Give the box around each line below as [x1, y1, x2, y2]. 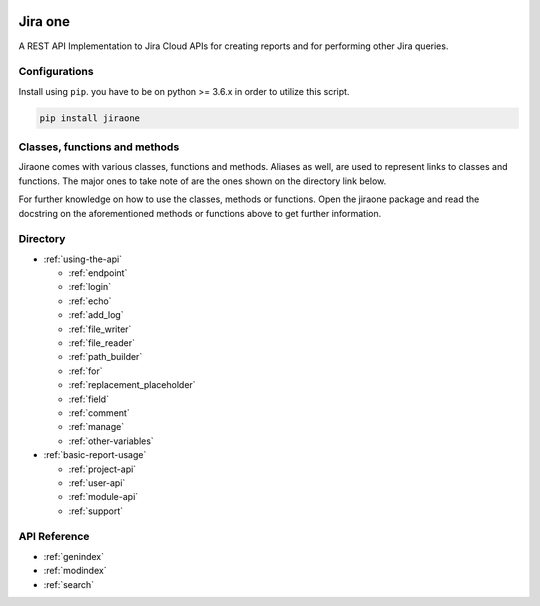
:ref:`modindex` [43, 565, 107, 577]
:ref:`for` [68, 365, 103, 377]
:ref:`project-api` [68, 463, 137, 475]
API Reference [18, 530, 90, 544]
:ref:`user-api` [68, 476, 126, 489]
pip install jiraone [39, 112, 140, 124]
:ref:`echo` [68, 295, 112, 307]
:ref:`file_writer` [68, 323, 132, 335]
